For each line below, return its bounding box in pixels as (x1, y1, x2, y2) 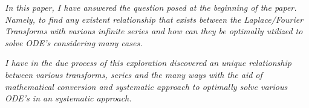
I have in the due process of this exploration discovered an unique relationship (5, 56, 291, 69)
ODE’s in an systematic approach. (5, 92, 132, 104)
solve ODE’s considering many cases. (5, 36, 143, 49)
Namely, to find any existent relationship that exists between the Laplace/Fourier (5, 13, 304, 25)
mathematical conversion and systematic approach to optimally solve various (5, 80, 288, 92)
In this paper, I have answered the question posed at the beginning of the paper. (5, 1, 297, 13)
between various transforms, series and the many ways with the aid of (5, 68, 262, 80)
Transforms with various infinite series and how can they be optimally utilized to (5, 25, 303, 37)
